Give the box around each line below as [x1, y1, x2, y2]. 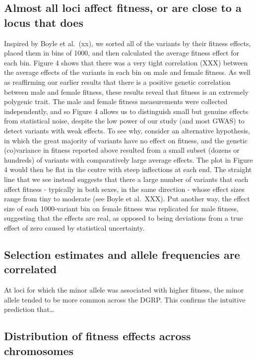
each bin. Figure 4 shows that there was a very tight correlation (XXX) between [4, 57, 248, 67]
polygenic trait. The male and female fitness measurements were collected [4, 96, 228, 107]
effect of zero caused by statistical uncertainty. [4, 222, 145, 233]
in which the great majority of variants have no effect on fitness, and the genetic [4, 135, 248, 145]
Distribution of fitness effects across [4, 328, 191, 344]
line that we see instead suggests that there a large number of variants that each [4, 174, 249, 184]
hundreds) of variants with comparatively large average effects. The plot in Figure [4, 154, 253, 165]
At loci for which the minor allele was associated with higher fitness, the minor [4, 285, 244, 295]
